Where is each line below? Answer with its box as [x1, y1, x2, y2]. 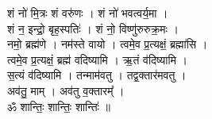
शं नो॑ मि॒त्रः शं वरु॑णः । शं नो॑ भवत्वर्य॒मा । [7, 5, 168, 21]
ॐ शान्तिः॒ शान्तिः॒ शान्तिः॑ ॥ [7, 98, 111, 114]
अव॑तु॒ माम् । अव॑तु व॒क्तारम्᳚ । [7, 82, 125, 98]
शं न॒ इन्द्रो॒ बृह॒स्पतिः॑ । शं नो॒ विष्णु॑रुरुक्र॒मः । [7, 20, 179, 36]
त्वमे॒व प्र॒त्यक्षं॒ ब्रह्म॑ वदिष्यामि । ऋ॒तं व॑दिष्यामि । [7, 51, 188, 67]
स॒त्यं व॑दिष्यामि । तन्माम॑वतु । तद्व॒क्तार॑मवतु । [7, 67, 187, 83]
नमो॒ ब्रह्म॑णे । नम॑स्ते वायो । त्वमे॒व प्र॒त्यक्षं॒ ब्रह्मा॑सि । [7, 36, 208, 52]
